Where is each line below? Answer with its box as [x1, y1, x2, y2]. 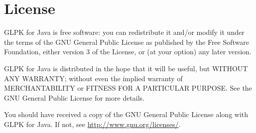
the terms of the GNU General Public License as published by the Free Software [4, 36, 250, 47]
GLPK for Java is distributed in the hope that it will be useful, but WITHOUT [4, 63, 248, 73]
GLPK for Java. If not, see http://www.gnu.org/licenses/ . [4, 119, 181, 129]
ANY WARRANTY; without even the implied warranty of [4, 73, 183, 83]
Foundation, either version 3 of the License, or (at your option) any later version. [4, 46, 252, 57]
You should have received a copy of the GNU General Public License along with [4, 109, 249, 120]
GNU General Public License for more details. [4, 92, 145, 103]
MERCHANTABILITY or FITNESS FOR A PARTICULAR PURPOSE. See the [4, 83, 252, 93]
